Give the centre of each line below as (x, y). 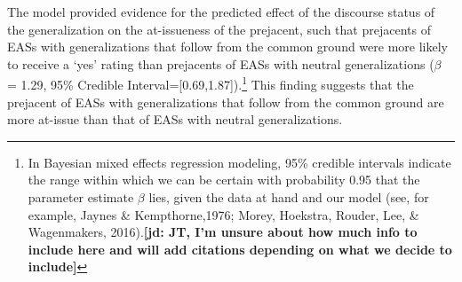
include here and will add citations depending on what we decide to (240, 249)
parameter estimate (81, 197)
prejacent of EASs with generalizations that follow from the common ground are (226, 102)
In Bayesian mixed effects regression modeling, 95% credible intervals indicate (239, 162)
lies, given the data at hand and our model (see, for (289, 197)
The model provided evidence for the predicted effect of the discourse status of (221, 12)
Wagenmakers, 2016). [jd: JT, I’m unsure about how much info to (223, 232)
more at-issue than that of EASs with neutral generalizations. (175, 119)
